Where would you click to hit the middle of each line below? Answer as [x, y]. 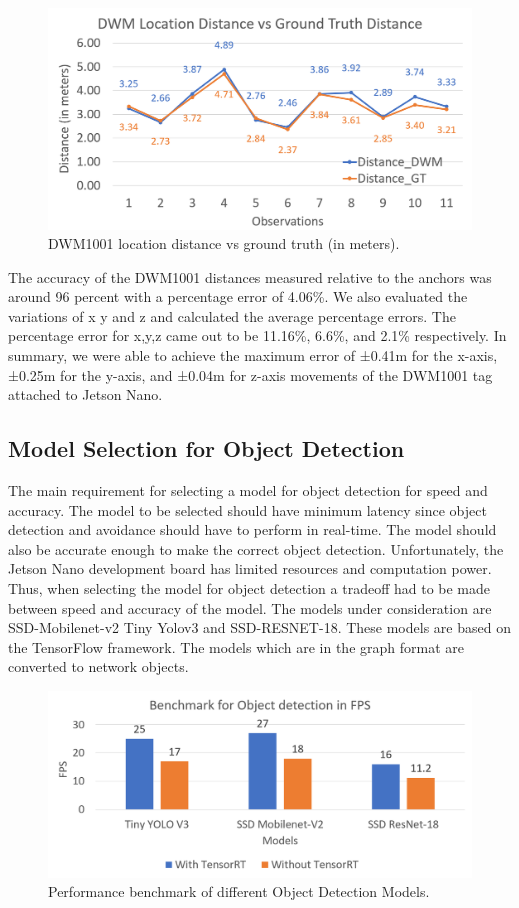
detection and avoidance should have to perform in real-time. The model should [252, 529]
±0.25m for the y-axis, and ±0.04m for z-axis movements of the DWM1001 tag [250, 374]
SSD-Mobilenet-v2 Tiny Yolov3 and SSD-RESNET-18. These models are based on [259, 627]
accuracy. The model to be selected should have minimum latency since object [247, 509]
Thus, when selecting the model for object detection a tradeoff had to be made [249, 588]
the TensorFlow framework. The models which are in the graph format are [236, 646]
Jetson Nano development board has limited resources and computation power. [250, 568]
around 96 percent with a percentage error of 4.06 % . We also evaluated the [238, 296]
